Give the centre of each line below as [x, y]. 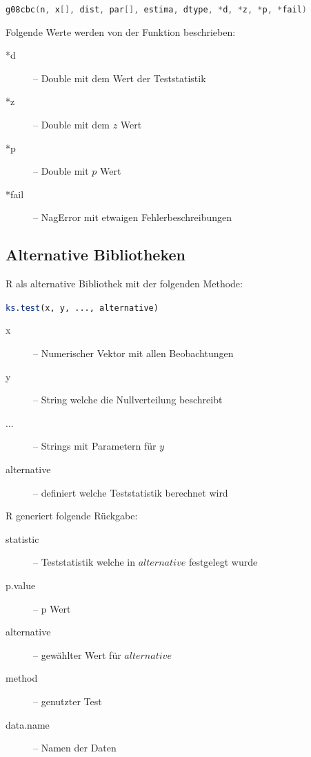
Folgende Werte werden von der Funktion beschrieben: [121, 31]
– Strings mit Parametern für [95, 446]
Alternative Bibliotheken [96, 255]
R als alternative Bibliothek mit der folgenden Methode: [124, 284]
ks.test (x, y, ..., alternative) [82, 308]
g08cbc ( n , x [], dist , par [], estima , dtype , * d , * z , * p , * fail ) [157, 10]
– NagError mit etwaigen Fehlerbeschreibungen [133, 217]
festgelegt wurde [223, 562]
